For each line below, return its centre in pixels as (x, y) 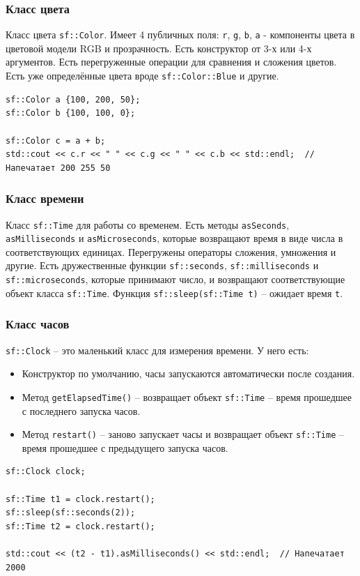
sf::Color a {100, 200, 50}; (73, 99)
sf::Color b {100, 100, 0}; (71, 113)
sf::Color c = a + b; (56, 141)
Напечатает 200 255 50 (58, 168)
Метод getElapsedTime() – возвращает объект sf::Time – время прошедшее (187, 396)
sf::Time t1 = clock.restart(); (80, 499)
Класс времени (45, 198)
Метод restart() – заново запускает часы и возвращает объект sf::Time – (183, 434)
